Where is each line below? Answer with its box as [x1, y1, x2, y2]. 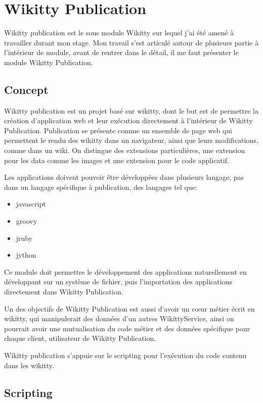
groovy [16, 216, 37, 226]
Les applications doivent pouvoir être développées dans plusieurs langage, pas [4, 172, 244, 182]
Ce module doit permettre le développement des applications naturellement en [4, 266, 247, 277]
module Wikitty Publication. [4, 57, 93, 67]
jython [16, 249, 36, 260]
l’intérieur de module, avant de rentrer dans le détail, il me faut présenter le [4, 47, 239, 58]
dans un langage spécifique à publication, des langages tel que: [4, 181, 197, 192]
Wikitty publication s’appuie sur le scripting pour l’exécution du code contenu [4, 349, 247, 360]
